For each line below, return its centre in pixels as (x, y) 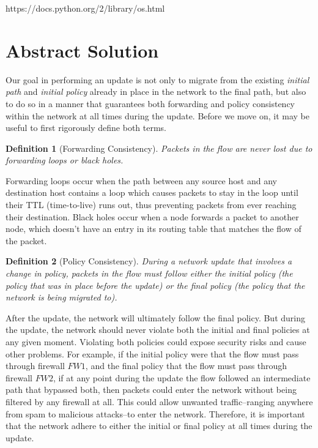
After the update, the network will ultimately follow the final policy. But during (155, 317)
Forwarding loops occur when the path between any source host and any (141, 180)
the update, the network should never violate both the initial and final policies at (158, 330)
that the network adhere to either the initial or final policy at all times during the (159, 426)
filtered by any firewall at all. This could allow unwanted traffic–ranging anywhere (159, 401)
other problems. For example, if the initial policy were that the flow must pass (152, 353)
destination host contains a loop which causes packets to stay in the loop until (152, 192)
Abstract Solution (82, 50)
